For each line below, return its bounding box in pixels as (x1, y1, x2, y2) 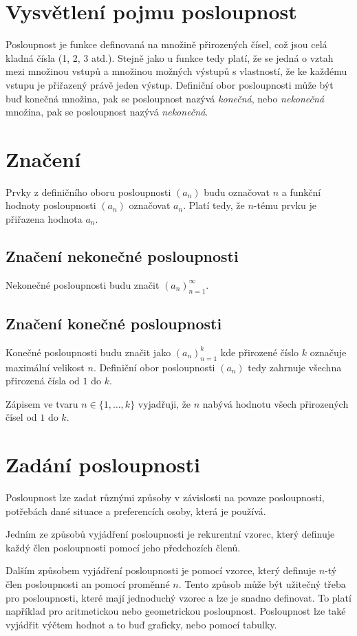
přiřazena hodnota (6, 212, 83, 226)
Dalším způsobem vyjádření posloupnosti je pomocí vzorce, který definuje (6, 563, 316, 578)
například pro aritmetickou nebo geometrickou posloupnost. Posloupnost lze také (6, 604, 346, 618)
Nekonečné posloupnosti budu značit (6, 277, 160, 292)
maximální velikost (6, 360, 85, 374)
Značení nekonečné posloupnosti (6, 245, 239, 266)
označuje (310, 344, 347, 359)
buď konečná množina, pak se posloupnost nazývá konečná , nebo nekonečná (6, 91, 325, 105)
